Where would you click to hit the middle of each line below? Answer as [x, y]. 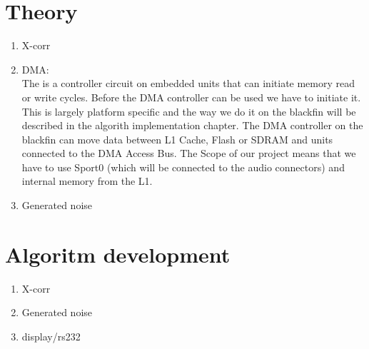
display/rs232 [51, 336]
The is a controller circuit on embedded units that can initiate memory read [188, 83]
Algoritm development [118, 254]
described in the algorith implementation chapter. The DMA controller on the [192, 125]
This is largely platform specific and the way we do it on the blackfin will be [189, 111]
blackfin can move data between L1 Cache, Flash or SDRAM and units [177, 139]
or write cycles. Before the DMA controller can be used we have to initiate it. [191, 97]
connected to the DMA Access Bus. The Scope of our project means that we [189, 153]
